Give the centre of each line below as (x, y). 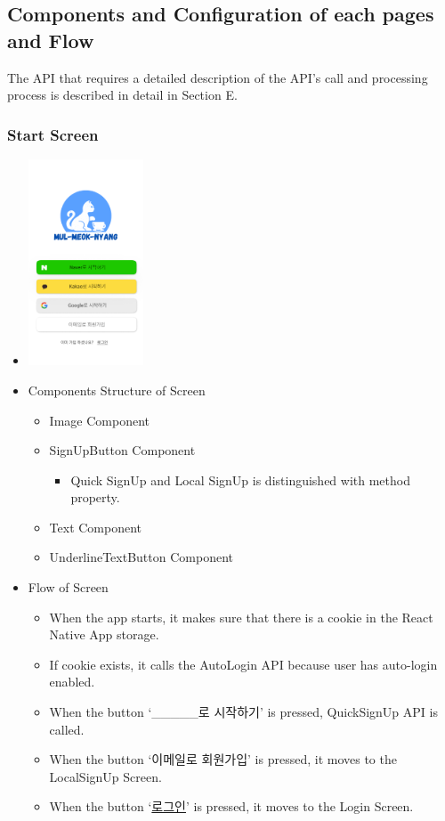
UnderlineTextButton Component (141, 557)
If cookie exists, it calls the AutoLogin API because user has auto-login (243, 664)
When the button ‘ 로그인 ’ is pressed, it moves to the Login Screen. (231, 806)
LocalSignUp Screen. (105, 776)
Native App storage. (104, 634)
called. (67, 729)
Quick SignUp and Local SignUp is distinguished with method (240, 480)
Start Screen (53, 134)
